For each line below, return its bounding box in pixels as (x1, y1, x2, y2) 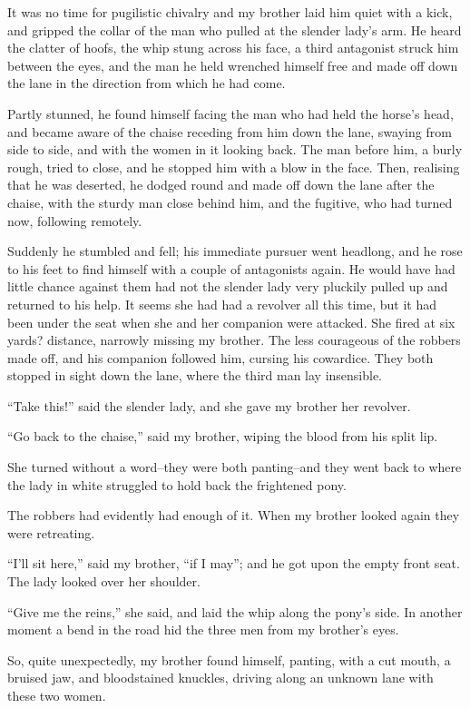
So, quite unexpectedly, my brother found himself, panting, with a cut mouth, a (7, 650, 451, 669)
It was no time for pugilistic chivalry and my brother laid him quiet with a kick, (7, 3, 453, 21)
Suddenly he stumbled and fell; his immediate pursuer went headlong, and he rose (7, 241, 463, 261)
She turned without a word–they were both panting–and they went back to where (7, 457, 462, 477)
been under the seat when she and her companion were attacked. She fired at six (7, 312, 455, 331)
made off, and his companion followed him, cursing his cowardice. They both (7, 348, 434, 367)
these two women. (7, 686, 106, 704)
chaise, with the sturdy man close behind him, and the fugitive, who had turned (7, 192, 453, 211)
